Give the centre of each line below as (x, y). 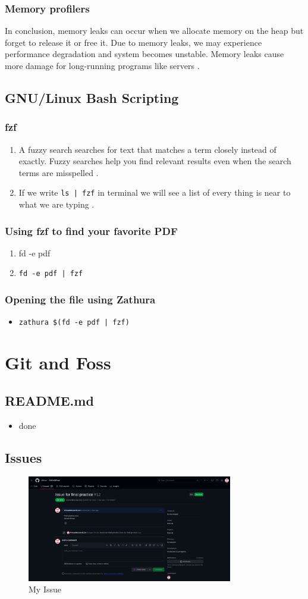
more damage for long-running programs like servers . (102, 65)
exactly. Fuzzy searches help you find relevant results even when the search (155, 161)
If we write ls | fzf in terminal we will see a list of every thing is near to (155, 192)
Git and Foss (58, 363)
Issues (23, 457)
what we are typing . (56, 204)
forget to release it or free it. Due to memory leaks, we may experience (133, 42)
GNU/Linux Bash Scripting (92, 97)
